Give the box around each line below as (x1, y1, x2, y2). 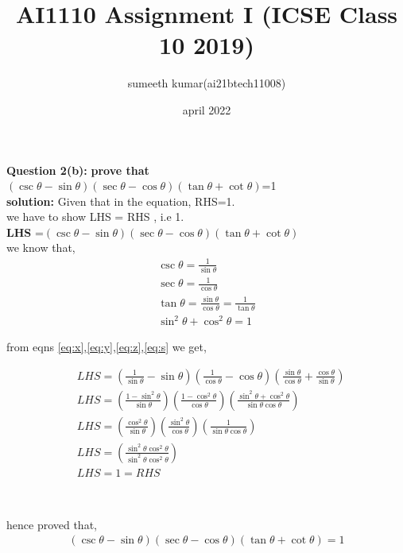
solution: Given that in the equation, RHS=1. (6, 192, 235, 209)
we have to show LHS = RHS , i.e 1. (6, 208, 184, 225)
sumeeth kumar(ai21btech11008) (127, 75, 286, 91)
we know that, (6, 239, 76, 256)
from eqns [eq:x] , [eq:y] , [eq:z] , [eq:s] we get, (6, 338, 207, 355)
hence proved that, (6, 516, 97, 532)
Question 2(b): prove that (6, 161, 149, 178)
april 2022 (182, 101, 231, 118)
